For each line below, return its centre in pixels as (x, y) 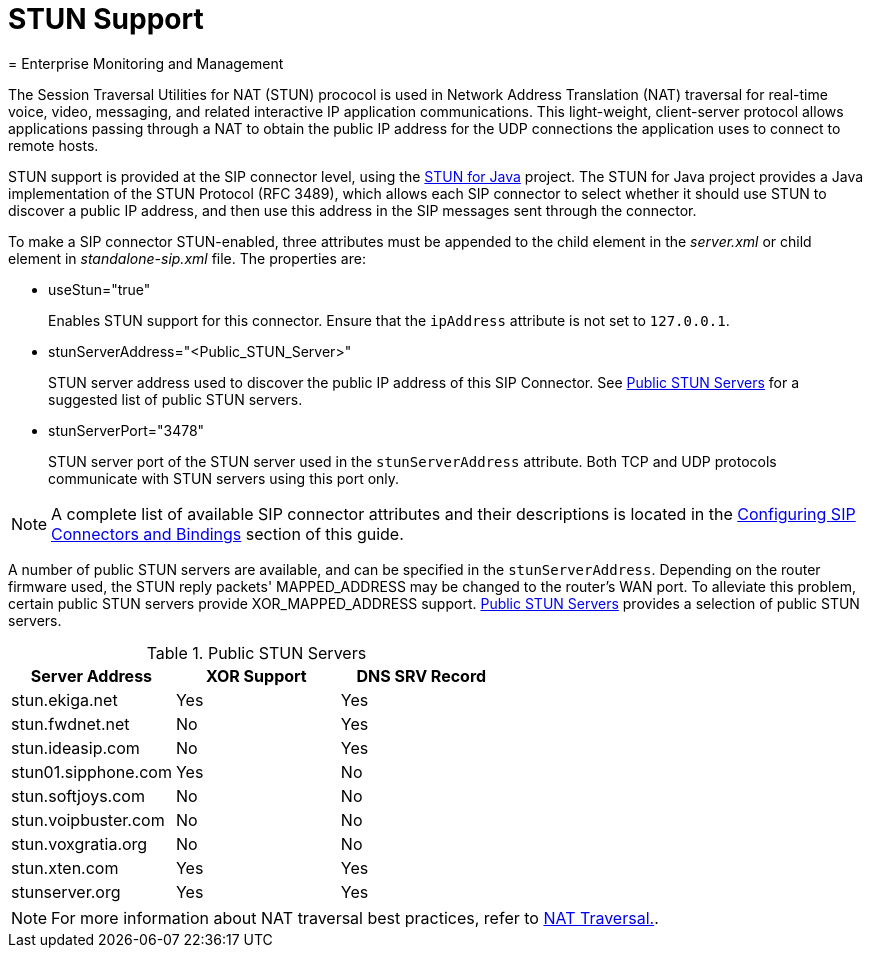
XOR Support (256, 675)
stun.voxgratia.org (79, 843)
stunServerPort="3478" (126, 430)
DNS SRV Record (421, 675)
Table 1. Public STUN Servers (256, 652)
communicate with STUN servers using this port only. (224, 478)
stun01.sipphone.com (91, 771)
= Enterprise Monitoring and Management (146, 63)
